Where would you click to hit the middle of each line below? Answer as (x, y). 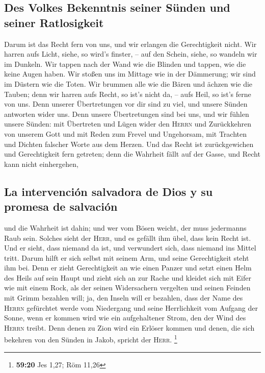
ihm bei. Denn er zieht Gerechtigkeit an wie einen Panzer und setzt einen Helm (128, 268)
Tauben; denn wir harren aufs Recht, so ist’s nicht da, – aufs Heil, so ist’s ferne (128, 94)
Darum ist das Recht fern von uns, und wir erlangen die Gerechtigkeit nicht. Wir (130, 44)
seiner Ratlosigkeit (54, 22)
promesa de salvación (61, 206)
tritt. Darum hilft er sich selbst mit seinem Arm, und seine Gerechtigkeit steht (127, 257)
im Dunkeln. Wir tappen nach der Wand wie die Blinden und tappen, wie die (125, 64)
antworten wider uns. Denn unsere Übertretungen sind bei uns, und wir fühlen (127, 114)
